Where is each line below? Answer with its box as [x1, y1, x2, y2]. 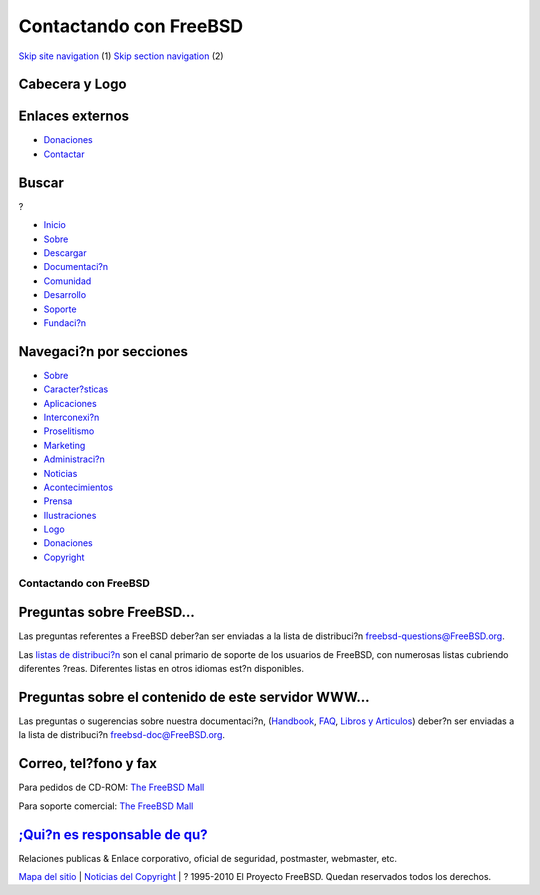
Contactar [43, 148, 85, 160]
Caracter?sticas [43, 383, 109, 395]
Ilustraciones [43, 509, 97, 521]
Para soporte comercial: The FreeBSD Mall [18, 800, 194, 812]
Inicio [43, 219, 67, 231]
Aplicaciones [43, 397, 97, 409]
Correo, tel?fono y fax [18, 755, 157, 772]
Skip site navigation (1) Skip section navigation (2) [18, 50, 224, 62]
